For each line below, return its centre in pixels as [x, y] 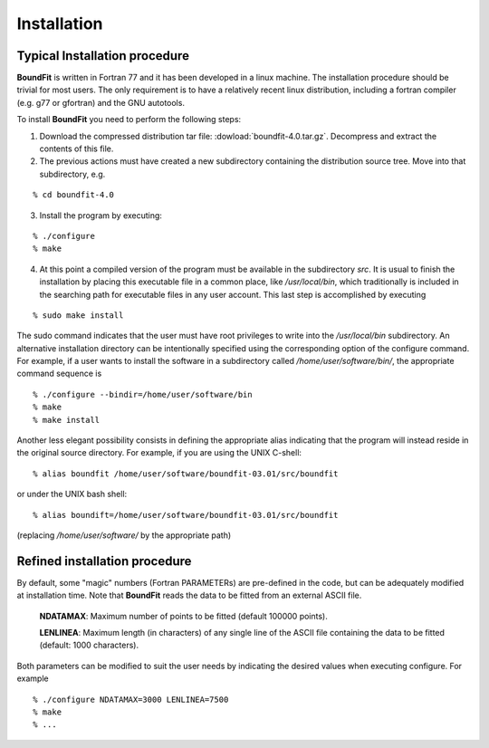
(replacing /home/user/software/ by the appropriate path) [124, 535]
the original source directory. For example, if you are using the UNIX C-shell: [159, 453]
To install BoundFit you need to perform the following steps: [129, 120]
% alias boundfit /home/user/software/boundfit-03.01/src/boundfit [186, 474]
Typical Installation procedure [103, 56]
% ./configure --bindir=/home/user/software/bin [143, 394]
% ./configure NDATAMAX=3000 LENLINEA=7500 [131, 699]
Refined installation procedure [104, 561]
